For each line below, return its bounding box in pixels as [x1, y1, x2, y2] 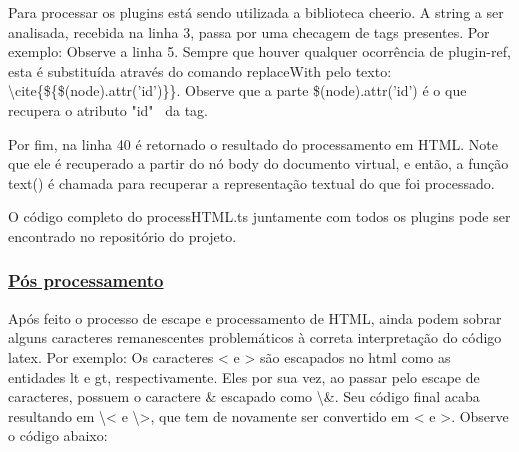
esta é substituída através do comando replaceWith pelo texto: [8, 60, 392, 81]
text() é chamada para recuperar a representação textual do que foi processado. [8, 172, 495, 193]
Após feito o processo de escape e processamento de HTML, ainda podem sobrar [8, 307, 502, 328]
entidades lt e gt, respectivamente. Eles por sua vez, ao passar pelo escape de [8, 366, 480, 387]
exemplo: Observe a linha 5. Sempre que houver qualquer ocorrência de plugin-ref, [8, 41, 511, 62]
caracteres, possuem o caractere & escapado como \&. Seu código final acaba [8, 386, 480, 407]
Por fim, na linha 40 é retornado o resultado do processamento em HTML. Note [8, 133, 499, 154]
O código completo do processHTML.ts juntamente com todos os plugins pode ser [8, 206, 511, 227]
